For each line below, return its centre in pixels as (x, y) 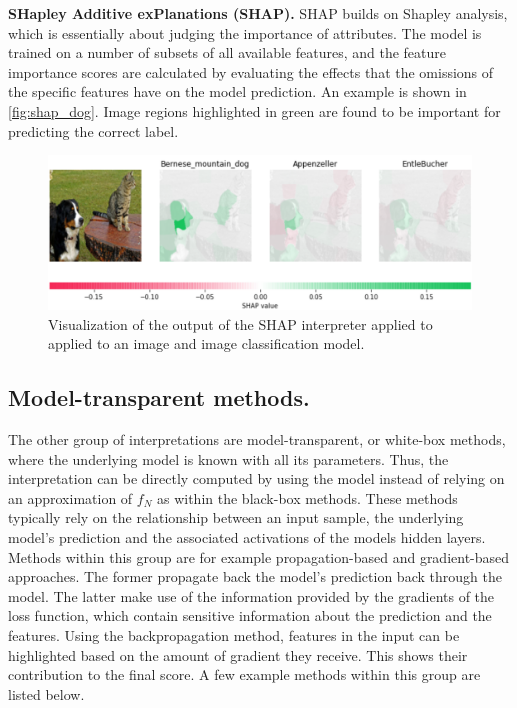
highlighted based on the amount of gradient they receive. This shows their (238, 654)
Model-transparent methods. (159, 397)
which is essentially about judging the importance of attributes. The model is (245, 32)
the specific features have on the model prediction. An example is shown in (237, 91)
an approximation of (70, 497)
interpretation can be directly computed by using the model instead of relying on (256, 478)
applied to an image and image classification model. (206, 343)
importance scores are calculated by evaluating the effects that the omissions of (251, 71)
